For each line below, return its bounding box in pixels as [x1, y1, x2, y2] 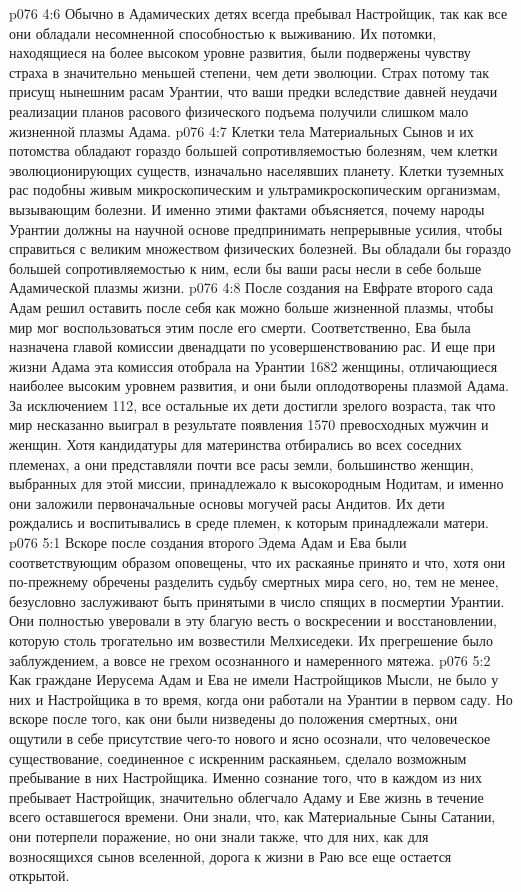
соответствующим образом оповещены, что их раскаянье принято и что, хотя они [9, 551, 506, 572]
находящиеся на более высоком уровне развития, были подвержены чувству [9, 42, 471, 63]
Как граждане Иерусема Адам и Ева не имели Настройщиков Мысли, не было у [9, 669, 499, 690]
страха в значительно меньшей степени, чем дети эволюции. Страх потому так [9, 61, 489, 82]
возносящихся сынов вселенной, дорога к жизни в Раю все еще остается [9, 845, 452, 866]
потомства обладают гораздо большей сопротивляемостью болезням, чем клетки [9, 140, 498, 161]
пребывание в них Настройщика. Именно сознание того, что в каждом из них [9, 767, 483, 788]
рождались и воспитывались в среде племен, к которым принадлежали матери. [9, 512, 489, 533]
